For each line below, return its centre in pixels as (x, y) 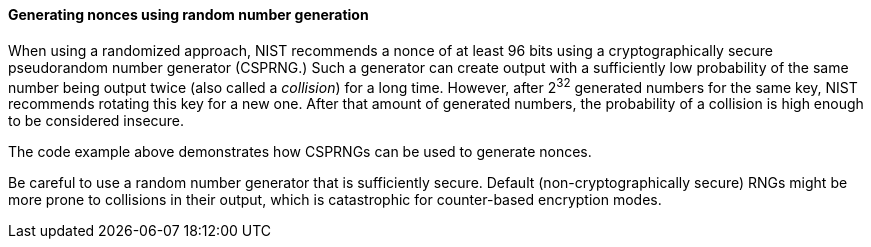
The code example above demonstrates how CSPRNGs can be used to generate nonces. (300, 152)
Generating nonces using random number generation (188, 14)
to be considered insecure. (96, 121)
